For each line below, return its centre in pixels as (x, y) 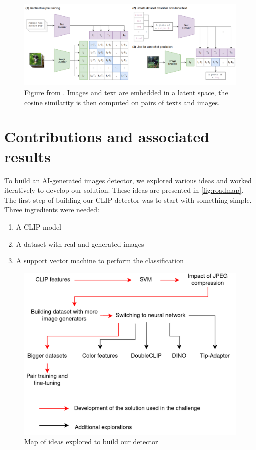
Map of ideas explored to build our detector (91, 442)
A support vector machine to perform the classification (100, 260)
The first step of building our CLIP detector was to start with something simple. (128, 200)
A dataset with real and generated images (80, 243)
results (27, 156)
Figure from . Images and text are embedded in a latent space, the (126, 92)
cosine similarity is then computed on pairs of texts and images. (122, 102)
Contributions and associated (107, 137)
